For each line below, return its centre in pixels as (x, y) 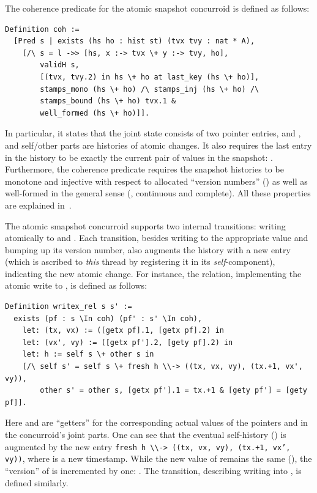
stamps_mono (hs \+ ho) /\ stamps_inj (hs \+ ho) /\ (150, 89)
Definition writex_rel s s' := (69, 307)
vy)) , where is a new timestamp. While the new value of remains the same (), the (158, 458)
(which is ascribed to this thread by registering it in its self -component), (140, 261)
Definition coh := (42, 29)
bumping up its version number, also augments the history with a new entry (148, 249)
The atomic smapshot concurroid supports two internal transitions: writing (145, 225)
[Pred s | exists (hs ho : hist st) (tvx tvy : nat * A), (134, 41)
